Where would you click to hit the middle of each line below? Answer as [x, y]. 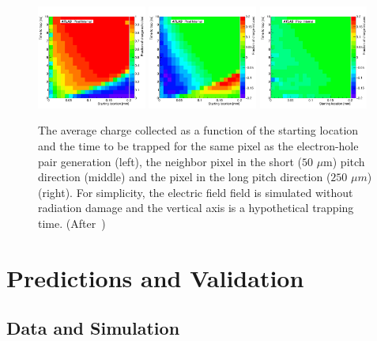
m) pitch [344, 161]
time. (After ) [72, 223]
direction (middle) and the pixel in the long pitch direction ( [185, 177]
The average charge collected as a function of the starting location [198, 130]
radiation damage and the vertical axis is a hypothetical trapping [196, 208]
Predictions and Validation [155, 277]
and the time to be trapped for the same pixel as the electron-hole [198, 145]
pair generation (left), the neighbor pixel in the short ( [170, 161]
